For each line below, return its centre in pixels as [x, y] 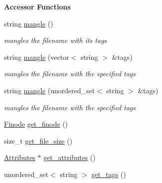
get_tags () [109, 174]
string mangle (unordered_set [49, 90]
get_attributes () [70, 157]
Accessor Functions [38, 6]
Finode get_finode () [36, 124]
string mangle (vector [37, 57]
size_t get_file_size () [38, 140]
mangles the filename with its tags [55, 40]
